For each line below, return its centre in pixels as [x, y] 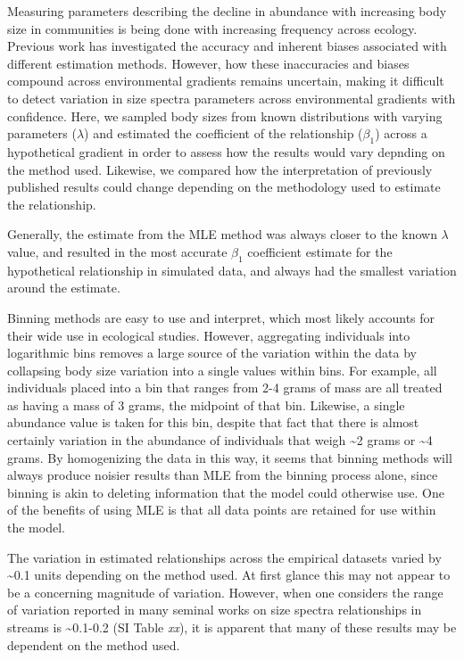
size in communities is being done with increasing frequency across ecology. [212, 28]
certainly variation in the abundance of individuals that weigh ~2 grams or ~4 [220, 440]
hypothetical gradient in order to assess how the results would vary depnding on [226, 151]
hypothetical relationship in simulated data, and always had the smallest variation [232, 270]
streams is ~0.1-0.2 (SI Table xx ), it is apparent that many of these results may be [232, 627]
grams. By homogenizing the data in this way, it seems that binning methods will [230, 457]
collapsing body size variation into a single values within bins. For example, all [222, 370]
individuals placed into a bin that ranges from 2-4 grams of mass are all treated [225, 388]
